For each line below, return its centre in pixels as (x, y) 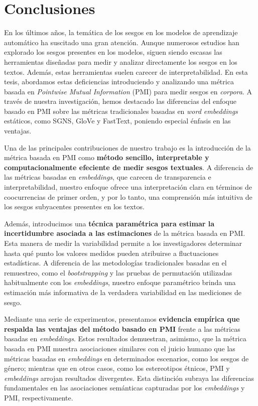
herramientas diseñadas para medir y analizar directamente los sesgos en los (121, 61)
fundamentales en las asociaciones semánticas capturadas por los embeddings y (124, 388)
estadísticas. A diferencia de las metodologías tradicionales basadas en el (115, 263)
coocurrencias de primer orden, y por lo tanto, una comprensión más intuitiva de (128, 196)
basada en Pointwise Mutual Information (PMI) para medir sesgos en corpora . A (128, 91)
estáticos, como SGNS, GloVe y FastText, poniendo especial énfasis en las (117, 121)
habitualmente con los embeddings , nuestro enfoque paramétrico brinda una (120, 282)
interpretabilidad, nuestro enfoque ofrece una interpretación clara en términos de (128, 187)
